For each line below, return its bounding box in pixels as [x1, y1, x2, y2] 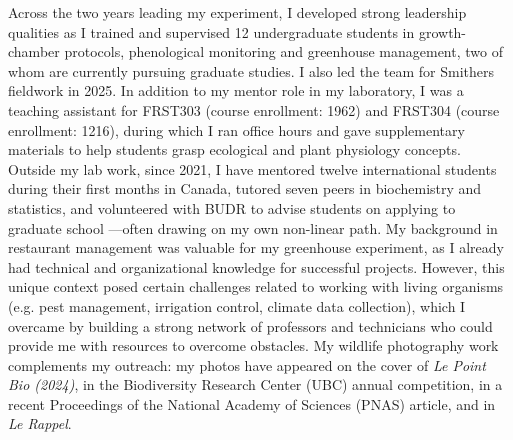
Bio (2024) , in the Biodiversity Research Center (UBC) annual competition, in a [8, 374, 503, 395]
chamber [8, 41, 60, 62]
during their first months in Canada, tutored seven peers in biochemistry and [8, 178, 482, 199]
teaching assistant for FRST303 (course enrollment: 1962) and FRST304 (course [8, 99, 500, 120]
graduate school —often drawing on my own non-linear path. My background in [8, 217, 498, 238]
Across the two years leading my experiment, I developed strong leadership [8, 2, 467, 22]
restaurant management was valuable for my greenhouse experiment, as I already [8, 237, 504, 258]
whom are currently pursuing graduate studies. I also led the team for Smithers [8, 60, 494, 81]
